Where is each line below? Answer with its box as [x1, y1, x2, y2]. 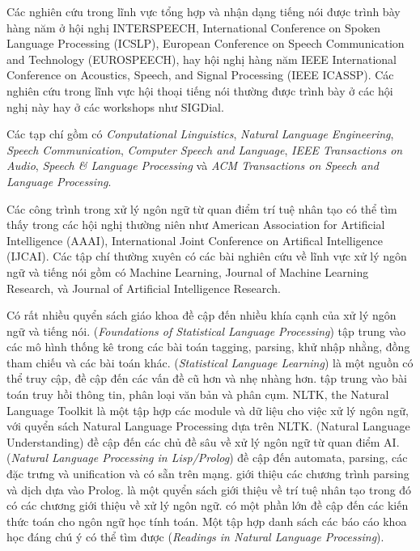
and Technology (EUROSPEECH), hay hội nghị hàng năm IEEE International [6, 50, 397, 67]
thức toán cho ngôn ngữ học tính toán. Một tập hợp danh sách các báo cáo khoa [6, 512, 407, 529]
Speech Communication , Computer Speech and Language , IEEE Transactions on [6, 141, 403, 158]
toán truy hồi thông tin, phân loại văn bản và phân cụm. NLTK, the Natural [6, 386, 389, 403]
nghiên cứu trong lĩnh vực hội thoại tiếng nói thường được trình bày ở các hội [6, 82, 393, 99]
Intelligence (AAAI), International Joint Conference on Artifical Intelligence [6, 231, 384, 248]
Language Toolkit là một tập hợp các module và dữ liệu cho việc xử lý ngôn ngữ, [6, 401, 409, 418]
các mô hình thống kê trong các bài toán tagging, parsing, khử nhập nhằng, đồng [6, 338, 410, 355]
